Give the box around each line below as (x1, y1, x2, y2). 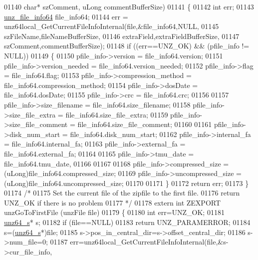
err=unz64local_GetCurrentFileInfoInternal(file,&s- (70, 236, 229, 247)
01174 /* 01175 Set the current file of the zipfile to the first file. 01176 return (4, 187, 240, 198)
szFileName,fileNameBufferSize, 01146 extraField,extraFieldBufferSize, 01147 (4, 30, 240, 41)
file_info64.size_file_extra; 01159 (65, 109, 168, 119)
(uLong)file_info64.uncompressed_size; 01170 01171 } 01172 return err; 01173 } (4, 177, 249, 188)
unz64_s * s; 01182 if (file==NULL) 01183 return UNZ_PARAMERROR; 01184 (4, 217, 251, 227)
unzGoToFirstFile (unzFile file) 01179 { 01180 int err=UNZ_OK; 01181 (4, 207, 225, 217)
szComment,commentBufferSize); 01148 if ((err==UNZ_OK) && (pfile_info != (4, 40, 250, 51)
